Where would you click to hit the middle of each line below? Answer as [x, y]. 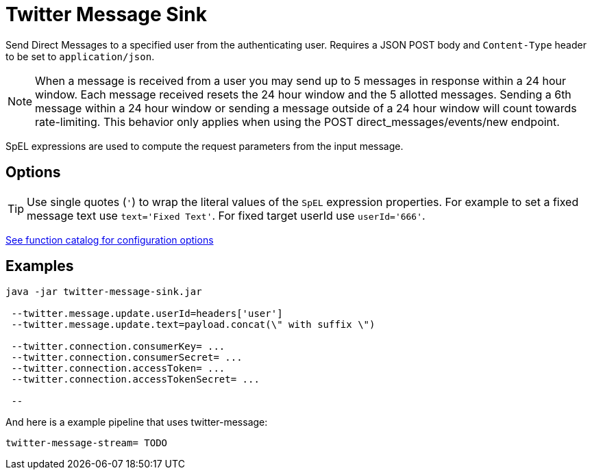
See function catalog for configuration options [110, 240]
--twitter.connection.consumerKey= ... [118, 347]
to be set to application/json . [80, 56]
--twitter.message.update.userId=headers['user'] [147, 314]
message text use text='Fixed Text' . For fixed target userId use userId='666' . [226, 215]
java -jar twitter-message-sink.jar [104, 292]
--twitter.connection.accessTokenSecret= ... [135, 380]
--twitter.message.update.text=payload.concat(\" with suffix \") [193, 325]
